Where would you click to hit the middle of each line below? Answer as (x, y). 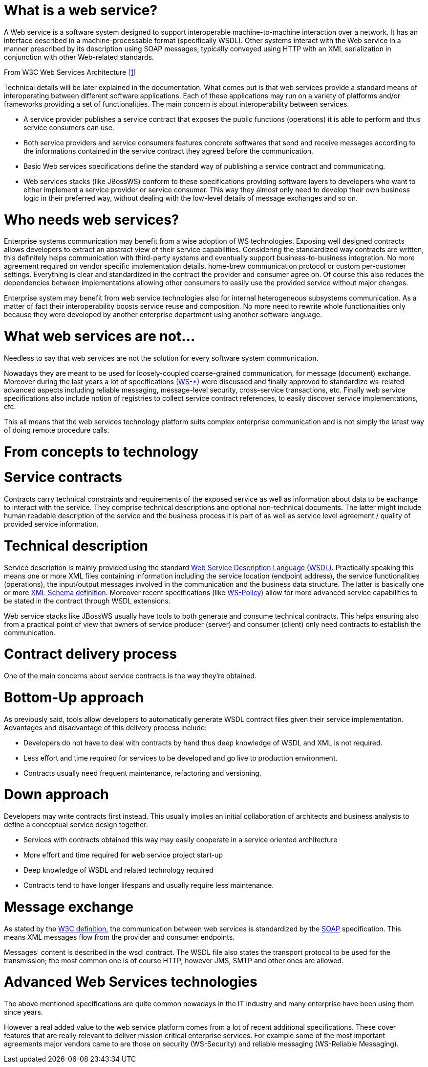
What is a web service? (81, 10)
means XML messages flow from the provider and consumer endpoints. (119, 937)
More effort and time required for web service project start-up (123, 855)
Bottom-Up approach (74, 697)
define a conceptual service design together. (76, 824)
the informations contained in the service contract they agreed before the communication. (169, 151)
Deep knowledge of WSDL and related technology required (118, 870)
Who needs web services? (92, 220)
